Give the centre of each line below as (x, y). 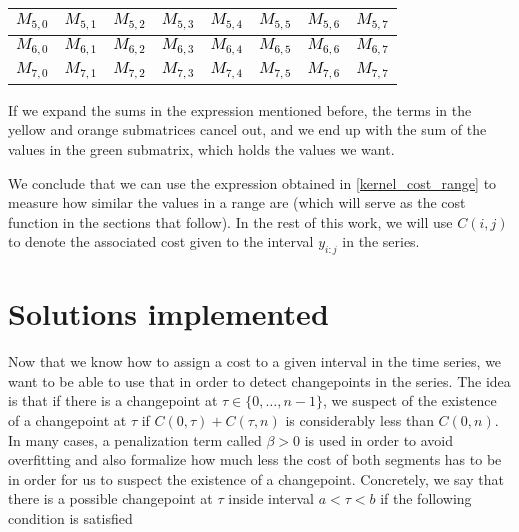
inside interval (271, 498)
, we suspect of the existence (410, 400)
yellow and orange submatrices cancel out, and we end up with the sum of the (247, 129)
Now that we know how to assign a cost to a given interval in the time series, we (255, 361)
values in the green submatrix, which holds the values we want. (201, 149)
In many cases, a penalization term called (135, 439)
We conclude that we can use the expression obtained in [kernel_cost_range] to (252, 182)
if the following (426, 498)
